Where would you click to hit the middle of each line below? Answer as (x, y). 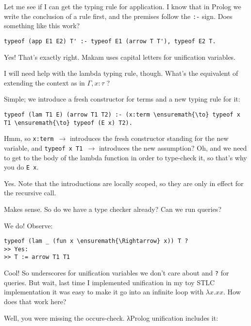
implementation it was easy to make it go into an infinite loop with (104, 292)
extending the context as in (44, 82)
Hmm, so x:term (29, 138)
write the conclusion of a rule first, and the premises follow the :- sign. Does (118, 16)
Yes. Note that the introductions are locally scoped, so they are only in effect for (124, 183)
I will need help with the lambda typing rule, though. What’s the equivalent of (121, 73)
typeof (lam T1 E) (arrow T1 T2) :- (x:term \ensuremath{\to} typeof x (122, 114)
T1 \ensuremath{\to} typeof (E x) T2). (68, 123)
